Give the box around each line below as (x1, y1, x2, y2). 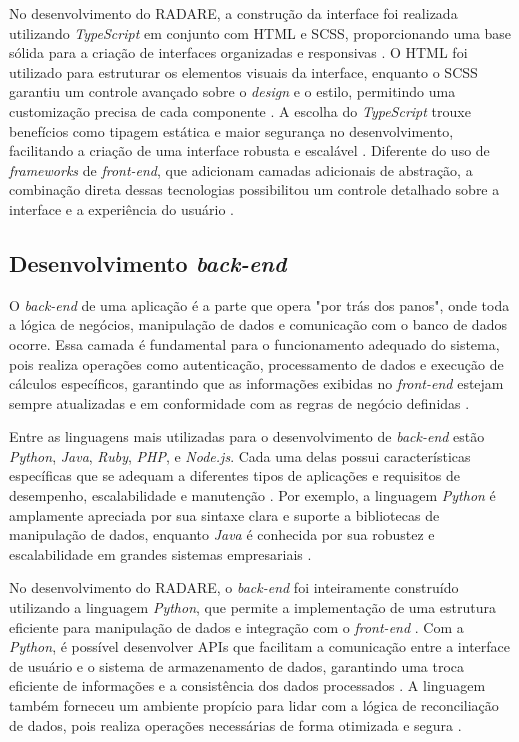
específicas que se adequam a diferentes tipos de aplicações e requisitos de (9, 465, 460, 486)
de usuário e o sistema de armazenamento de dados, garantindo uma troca (9, 655, 465, 676)
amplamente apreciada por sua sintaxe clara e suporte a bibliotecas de (9, 504, 440, 525)
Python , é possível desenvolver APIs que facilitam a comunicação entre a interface (9, 636, 511, 657)
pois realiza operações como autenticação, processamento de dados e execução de (9, 353, 504, 374)
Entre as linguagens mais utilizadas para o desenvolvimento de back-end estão (9, 426, 485, 447)
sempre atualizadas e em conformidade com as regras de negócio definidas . (9, 392, 470, 413)
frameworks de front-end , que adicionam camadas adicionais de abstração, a (9, 159, 473, 180)
